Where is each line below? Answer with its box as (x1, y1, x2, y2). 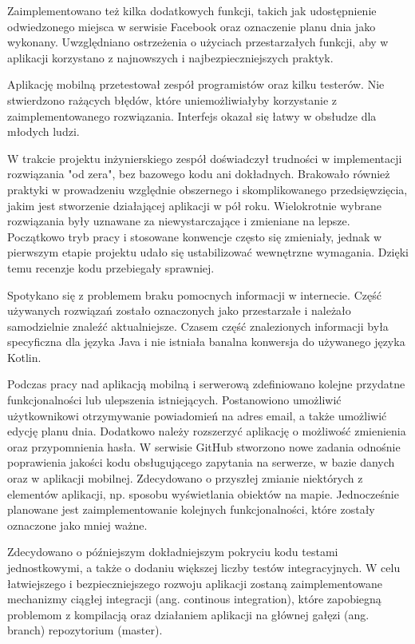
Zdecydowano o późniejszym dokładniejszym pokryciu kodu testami (7, 543, 338, 560)
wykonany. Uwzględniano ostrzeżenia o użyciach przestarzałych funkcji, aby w (7, 34, 389, 50)
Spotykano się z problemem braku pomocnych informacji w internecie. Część (7, 286, 381, 303)
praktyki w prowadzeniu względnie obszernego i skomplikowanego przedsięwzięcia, (7, 181, 408, 197)
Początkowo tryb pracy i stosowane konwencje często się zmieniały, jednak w (7, 228, 382, 244)
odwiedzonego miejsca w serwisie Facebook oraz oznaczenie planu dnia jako (7, 18, 376, 34)
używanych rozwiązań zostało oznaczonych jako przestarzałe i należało (7, 302, 351, 319)
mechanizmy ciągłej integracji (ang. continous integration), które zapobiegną (7, 590, 381, 607)
